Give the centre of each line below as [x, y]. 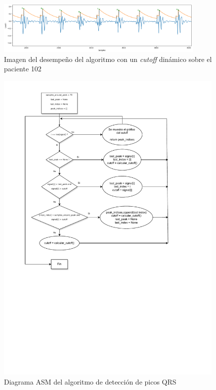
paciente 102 [23, 69]
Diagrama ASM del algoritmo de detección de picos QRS [90, 382]
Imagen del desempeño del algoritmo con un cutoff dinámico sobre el [108, 59]
